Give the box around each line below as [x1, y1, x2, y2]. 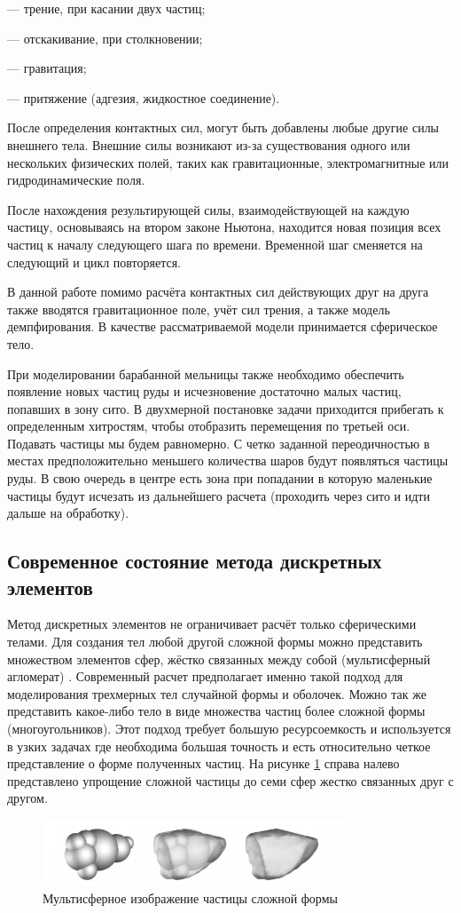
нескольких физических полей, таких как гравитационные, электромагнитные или [7, 153, 449, 171]
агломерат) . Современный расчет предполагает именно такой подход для [7, 667, 403, 686]
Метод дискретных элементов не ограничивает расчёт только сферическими [7, 615, 417, 633]
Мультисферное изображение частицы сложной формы [43, 889, 338, 908]
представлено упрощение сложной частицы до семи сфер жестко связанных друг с [7, 771, 454, 790]
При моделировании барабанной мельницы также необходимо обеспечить [7, 364, 404, 383]
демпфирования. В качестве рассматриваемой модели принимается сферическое [7, 317, 438, 336]
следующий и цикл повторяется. [7, 252, 182, 271]
